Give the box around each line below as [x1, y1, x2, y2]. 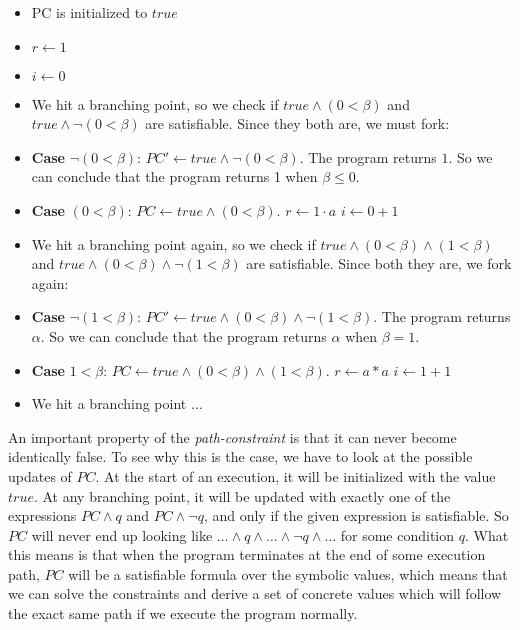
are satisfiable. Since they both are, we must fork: [145, 113, 450, 134]
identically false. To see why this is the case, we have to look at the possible [8, 446, 473, 467]
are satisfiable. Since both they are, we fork [246, 253, 512, 274]
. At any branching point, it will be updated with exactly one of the [33, 485, 451, 506]
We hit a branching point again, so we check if [31, 233, 316, 254]
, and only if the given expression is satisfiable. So [203, 505, 509, 526]
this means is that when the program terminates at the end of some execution [8, 544, 486, 565]
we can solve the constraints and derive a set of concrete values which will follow [8, 583, 502, 604]
